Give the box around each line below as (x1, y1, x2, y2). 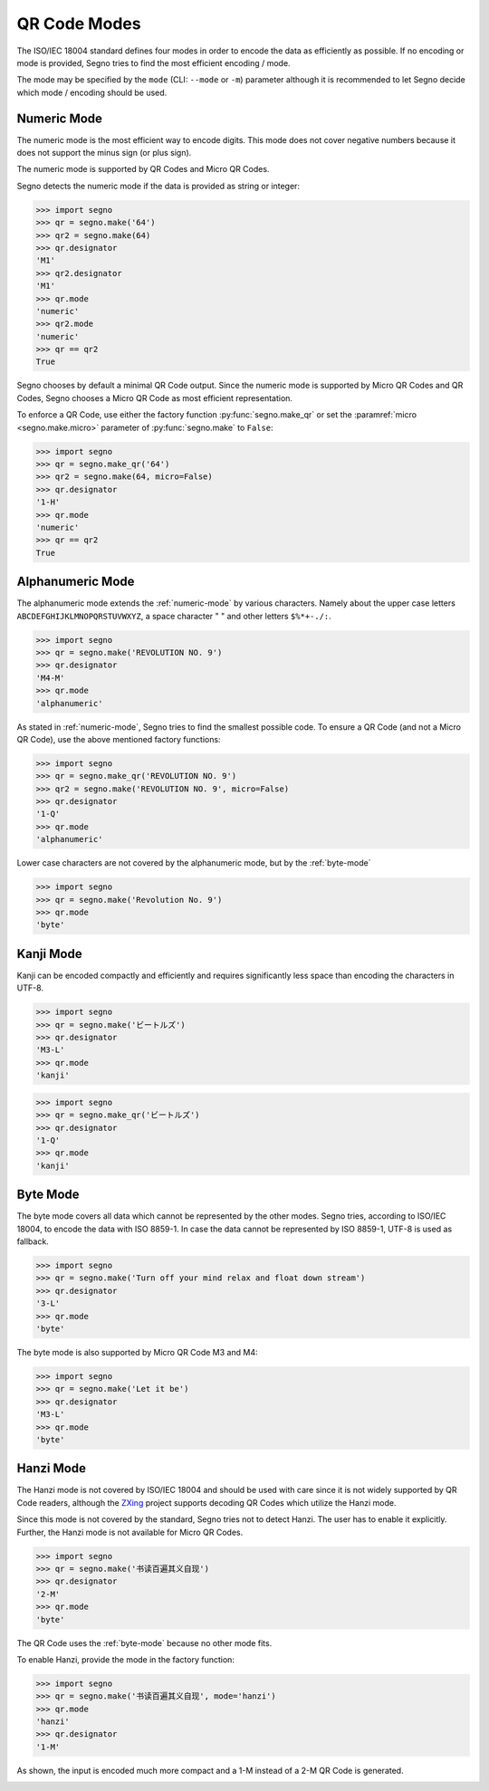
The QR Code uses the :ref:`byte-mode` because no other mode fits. (16, 1637, 273, 1648)
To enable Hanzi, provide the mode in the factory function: (16, 1653, 235, 1665)
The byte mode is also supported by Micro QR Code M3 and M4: (16, 1346, 258, 1357)
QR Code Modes (16, 14, 141, 34)
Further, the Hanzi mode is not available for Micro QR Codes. (16, 1527, 244, 1537)
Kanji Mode (16, 946, 82, 962)
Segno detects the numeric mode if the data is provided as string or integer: (16, 180, 301, 191)
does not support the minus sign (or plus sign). (16, 148, 192, 158)
